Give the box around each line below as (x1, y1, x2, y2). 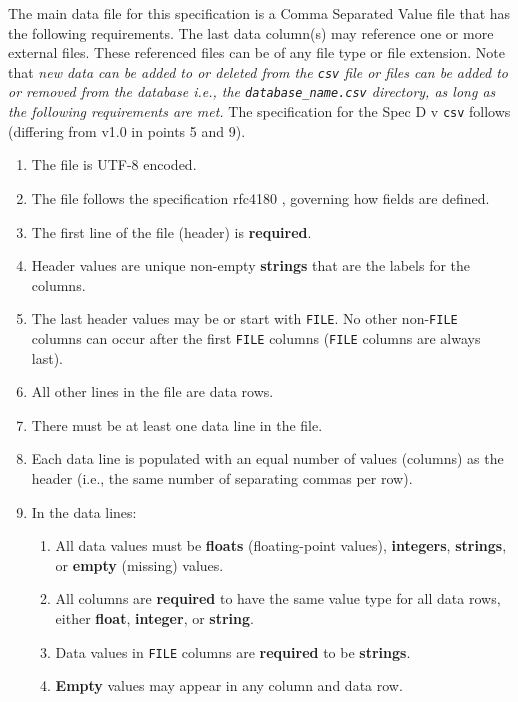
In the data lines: (31, 501, 137, 522)
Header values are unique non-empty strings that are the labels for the (31, 255, 471, 276)
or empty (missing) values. (55, 554, 224, 575)
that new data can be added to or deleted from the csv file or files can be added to (8, 61, 508, 82)
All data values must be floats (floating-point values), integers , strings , (55, 535, 507, 556)
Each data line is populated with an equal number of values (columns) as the (31, 448, 504, 469)
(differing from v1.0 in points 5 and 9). (8, 120, 246, 141)
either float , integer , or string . (55, 607, 254, 628)
